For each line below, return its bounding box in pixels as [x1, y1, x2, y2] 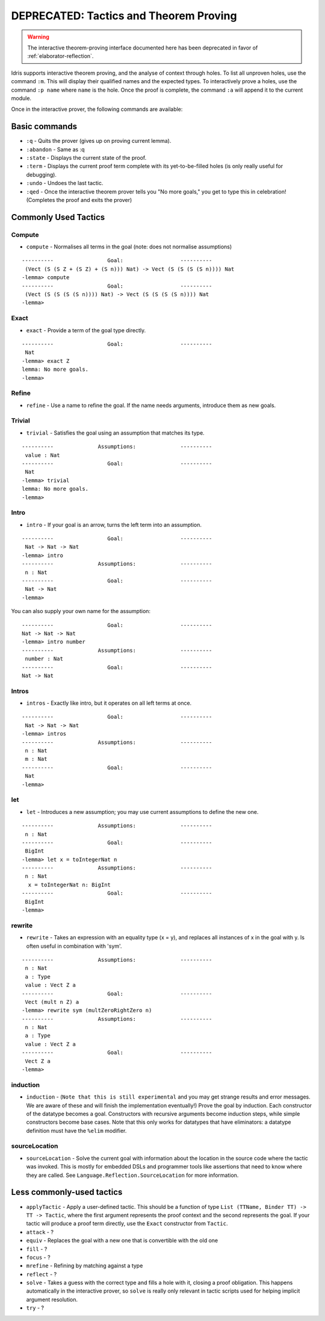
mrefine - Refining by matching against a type [26, 1262, 143, 1269]
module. [11, 94, 32, 102]
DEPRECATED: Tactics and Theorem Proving [11, 9, 237, 22]
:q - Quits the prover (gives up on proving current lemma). [26, 137, 172, 145]
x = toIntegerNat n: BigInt [28, 881, 111, 888]
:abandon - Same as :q [26, 145, 85, 153]
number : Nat [25, 655, 63, 663]
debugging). [26, 171, 57, 178]
